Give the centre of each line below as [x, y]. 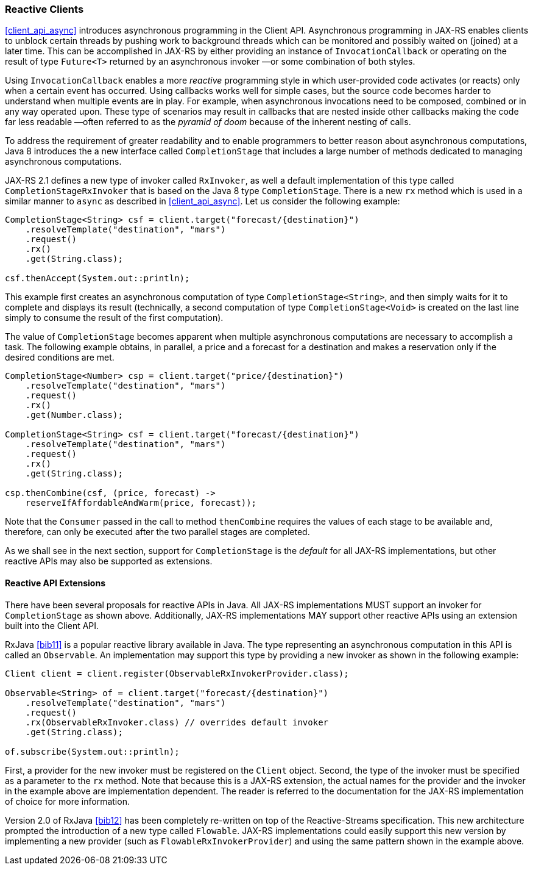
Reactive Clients [44, 9]
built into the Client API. [52, 625]
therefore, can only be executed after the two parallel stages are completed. [157, 532]
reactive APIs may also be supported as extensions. [109, 561]
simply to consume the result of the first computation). [114, 318]
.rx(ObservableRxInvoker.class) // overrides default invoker [177, 722]
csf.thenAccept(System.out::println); [97, 279]
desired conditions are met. [60, 358]
